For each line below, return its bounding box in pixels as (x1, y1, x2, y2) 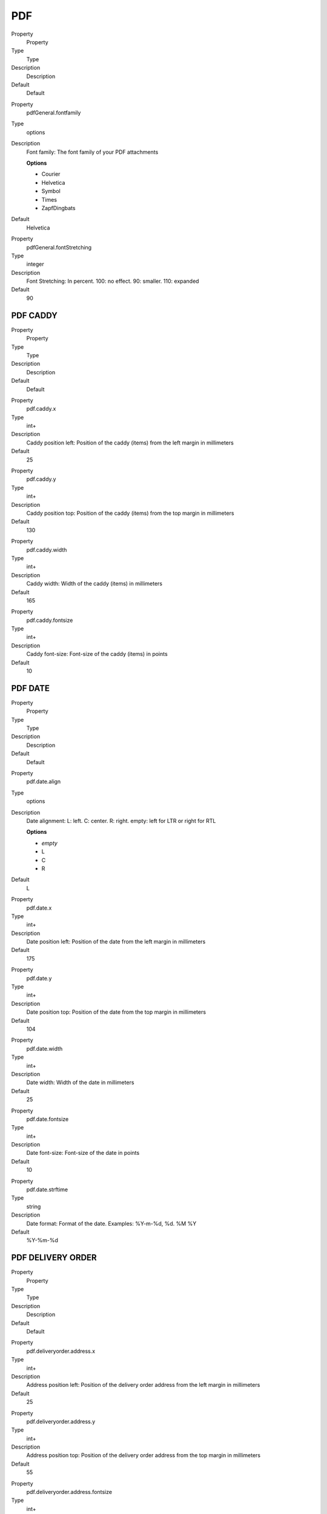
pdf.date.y (26, 974, 52, 982)
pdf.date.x (26, 904, 52, 911)
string (26, 1203, 41, 1210)
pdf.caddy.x (26, 405, 56, 412)
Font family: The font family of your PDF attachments (26, 148, 159, 156)
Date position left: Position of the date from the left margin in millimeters (26, 938, 206, 945)
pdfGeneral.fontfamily (26, 109, 81, 116)
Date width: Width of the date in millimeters (26, 1079, 134, 1086)
